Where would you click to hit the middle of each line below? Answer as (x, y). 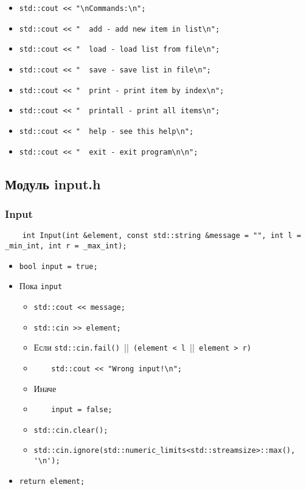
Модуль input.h (53, 184)
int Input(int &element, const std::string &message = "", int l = (162, 236)
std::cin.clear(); (71, 430)
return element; (52, 481)
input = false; (82, 410)
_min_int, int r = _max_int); (66, 246)
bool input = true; (58, 266)
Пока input (41, 286)
